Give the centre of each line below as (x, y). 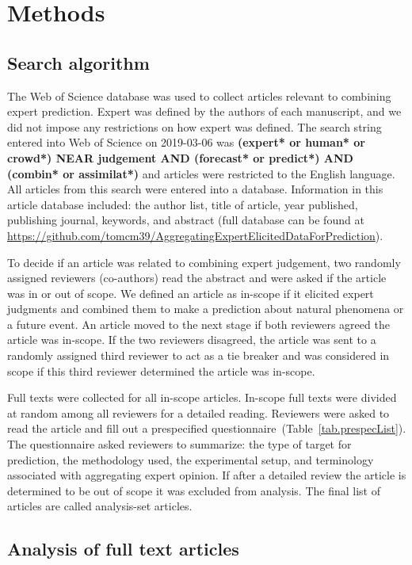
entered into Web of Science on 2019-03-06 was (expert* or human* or (186, 142)
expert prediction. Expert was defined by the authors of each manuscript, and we (204, 111)
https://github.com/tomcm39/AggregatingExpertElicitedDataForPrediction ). (195, 235)
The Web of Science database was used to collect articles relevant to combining (199, 95)
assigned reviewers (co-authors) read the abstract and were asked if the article (197, 278)
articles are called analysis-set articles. (100, 506)
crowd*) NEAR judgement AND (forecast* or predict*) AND (180, 157)
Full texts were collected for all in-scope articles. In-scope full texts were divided (202, 397)
